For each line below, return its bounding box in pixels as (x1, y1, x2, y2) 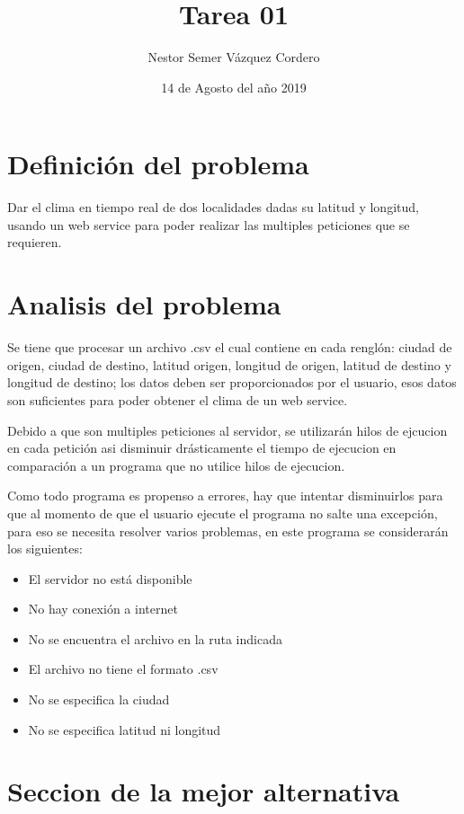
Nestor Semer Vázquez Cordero (147, 48, 320, 66)
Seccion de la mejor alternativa (7, 773, 400, 810)
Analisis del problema (7, 286, 281, 323)
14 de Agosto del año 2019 (161, 77, 307, 96)
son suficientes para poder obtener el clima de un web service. (7, 390, 348, 409)
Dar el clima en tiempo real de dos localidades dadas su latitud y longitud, (7, 198, 419, 217)
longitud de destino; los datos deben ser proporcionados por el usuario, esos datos (7, 373, 457, 392)
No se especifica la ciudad (28, 690, 170, 709)
